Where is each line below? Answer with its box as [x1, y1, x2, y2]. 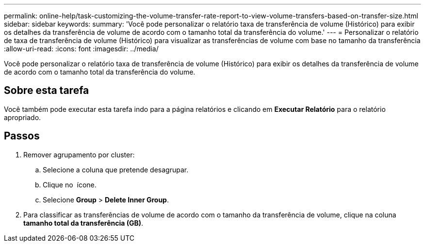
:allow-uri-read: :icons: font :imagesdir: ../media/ [4, 45, 159, 53]
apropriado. [4, 113, 41, 122]
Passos [4, 130, 40, 142]
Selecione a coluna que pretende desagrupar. [43, 165, 189, 174]
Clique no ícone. [43, 180, 97, 189]
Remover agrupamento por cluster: [23, 150, 135, 159]
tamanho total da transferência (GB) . [23, 218, 144, 227]
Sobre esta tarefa [4, 84, 89, 97]
